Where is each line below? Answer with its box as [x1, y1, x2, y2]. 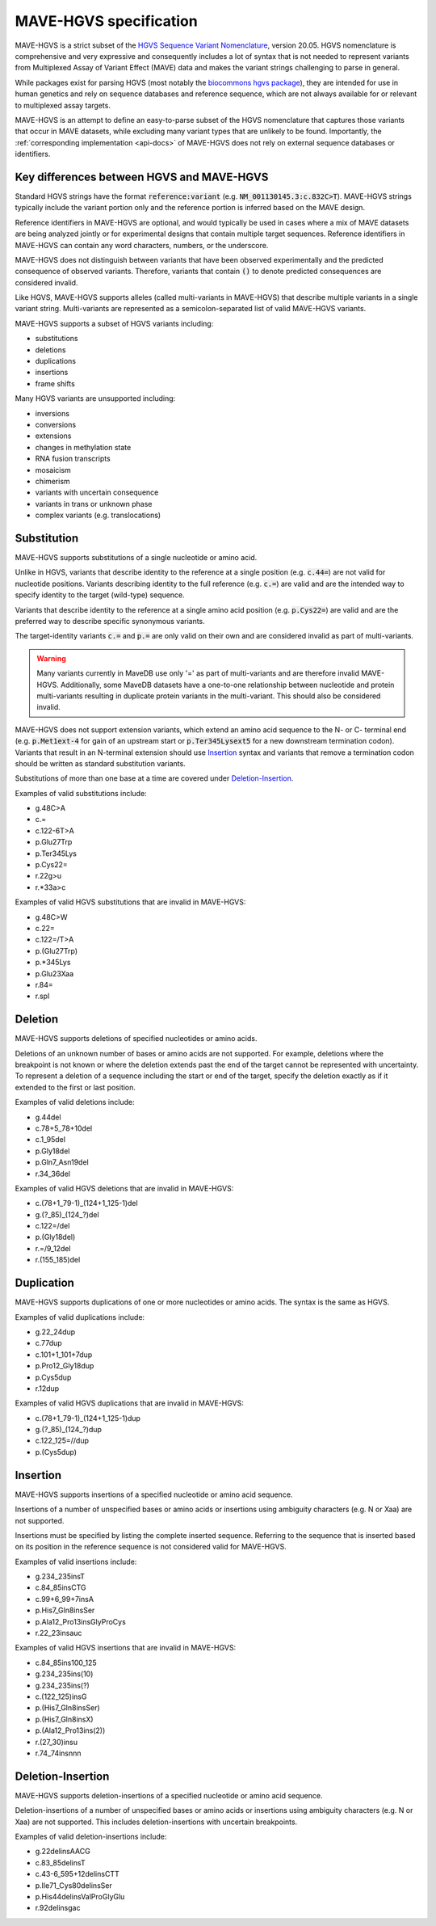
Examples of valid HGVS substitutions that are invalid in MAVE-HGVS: [15, 897, 246, 907]
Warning [36, 653, 66, 663]
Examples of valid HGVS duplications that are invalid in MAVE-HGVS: [15, 1398, 244, 1408]
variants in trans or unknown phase [35, 499, 153, 508]
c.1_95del [35, 1135, 66, 1144]
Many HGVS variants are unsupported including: [15, 394, 176, 403]
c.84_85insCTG [35, 1583, 86, 1592]
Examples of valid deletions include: [15, 1098, 135, 1107]
